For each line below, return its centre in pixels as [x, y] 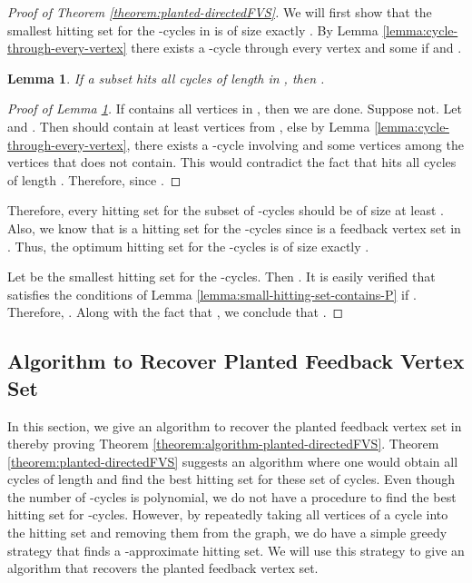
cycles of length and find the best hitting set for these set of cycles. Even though [231, 479]
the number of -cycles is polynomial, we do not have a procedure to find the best [232, 496]
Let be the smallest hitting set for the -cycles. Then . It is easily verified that [221, 277]
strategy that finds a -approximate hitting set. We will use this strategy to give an [236, 550]
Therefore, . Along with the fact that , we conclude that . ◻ [176, 312]
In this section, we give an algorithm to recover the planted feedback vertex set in [235, 425]
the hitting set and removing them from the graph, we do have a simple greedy [227, 533]
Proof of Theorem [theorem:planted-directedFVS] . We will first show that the [220, 12]
